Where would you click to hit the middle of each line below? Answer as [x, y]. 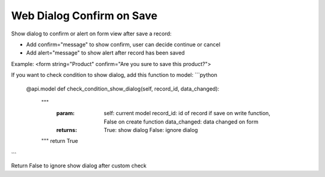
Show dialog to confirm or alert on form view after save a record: [91, 34]
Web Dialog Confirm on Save [84, 16]
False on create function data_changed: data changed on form [181, 121]
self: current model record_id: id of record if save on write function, [187, 113]
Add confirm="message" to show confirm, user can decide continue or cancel [123, 44]
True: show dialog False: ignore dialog [151, 130]
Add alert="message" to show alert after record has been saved [105, 53]
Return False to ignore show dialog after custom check [79, 166]
